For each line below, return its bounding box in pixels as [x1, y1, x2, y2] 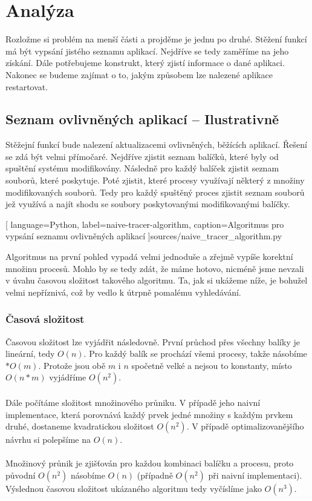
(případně [137, 468, 173, 481]
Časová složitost [5, 311, 85, 327]
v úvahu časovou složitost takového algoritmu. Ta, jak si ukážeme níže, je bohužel [5, 274, 308, 287]
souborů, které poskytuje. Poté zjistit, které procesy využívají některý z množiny [5, 174, 305, 187]
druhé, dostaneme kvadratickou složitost [5, 420, 154, 433]
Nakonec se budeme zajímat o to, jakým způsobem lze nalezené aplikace [5, 68, 273, 81]
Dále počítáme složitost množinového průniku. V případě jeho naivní [5, 396, 261, 409]
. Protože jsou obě [38, 359, 106, 371]
